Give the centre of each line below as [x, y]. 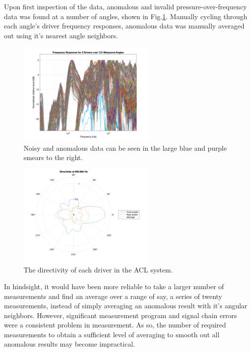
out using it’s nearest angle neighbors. [61, 35]
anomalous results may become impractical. [70, 344]
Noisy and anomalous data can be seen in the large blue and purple [125, 148]
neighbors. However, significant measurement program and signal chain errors [121, 315]
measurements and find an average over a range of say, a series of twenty [113, 296]
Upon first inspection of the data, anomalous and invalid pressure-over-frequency [125, 6]
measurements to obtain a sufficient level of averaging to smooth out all [112, 334]
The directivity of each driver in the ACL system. [98, 270]
